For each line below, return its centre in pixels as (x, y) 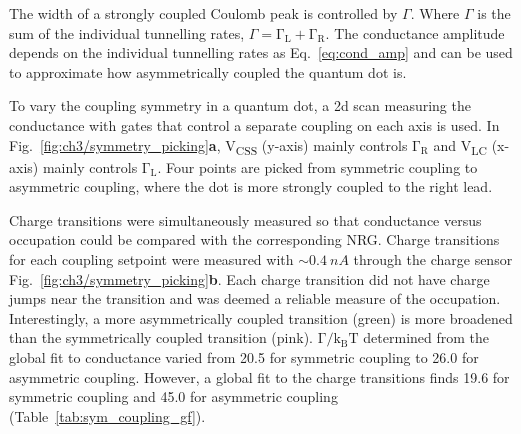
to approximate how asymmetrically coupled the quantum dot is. (208, 71)
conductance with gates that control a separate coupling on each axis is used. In (254, 124)
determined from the (426, 337)
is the (494, 13)
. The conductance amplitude (415, 32)
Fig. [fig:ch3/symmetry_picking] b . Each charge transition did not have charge (249, 278)
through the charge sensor (433, 259)
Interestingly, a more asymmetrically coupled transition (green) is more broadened (261, 317)
